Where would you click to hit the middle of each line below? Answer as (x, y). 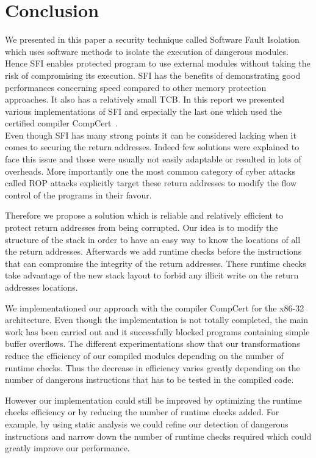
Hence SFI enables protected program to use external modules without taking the (158, 63)
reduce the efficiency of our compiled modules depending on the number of (144, 355)
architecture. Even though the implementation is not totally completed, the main (156, 320)
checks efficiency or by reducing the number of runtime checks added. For (142, 412)
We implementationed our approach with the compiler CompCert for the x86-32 (155, 307)
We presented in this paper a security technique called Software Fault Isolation (152, 39)
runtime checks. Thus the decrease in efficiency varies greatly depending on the (153, 367)
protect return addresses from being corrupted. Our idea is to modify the (142, 227)
